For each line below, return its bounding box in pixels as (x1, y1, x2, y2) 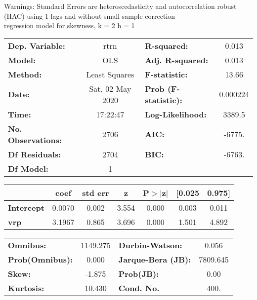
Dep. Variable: (8, 39, 65, 51)
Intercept (8, 201, 44, 213)
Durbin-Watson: (118, 239, 182, 251)
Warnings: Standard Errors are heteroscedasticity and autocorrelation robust (4, 1, 237, 11)
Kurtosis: (8, 282, 44, 294)
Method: (8, 68, 42, 80)
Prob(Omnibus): (8, 253, 73, 265)
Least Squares (86, 68, 134, 80)
